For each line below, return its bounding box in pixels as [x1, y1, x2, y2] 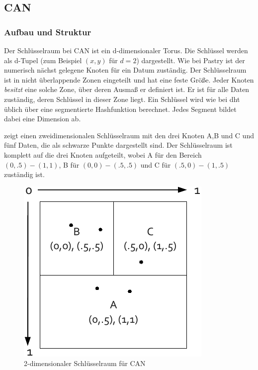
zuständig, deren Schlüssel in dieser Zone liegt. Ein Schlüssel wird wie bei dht [4, 93, 240, 104]
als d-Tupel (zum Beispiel [4, 55, 82, 65]
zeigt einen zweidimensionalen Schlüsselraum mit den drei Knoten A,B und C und [4, 130, 254, 140]
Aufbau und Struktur [4, 25, 91, 38]
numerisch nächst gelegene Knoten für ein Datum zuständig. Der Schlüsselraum [4, 65, 247, 75]
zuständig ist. [4, 169, 45, 180]
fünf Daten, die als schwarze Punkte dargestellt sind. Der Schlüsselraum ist [4, 140, 233, 150]
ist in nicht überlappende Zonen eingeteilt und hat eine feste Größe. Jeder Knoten [4, 74, 254, 85]
